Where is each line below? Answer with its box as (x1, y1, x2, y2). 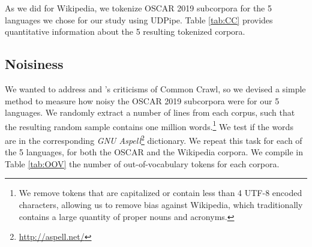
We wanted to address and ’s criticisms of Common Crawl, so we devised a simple (5, 82, 306, 95)
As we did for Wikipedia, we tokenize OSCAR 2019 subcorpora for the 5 (5, 2, 272, 14)
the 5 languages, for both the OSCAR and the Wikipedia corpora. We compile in (5, 146, 304, 158)
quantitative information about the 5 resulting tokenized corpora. (5, 25, 245, 38)
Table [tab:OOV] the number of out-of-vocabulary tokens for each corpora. (5, 157, 280, 170)
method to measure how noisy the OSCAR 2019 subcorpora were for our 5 (5, 94, 280, 107)
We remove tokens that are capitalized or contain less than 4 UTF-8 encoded (19, 186, 302, 199)
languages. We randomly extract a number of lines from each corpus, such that (5, 106, 295, 119)
